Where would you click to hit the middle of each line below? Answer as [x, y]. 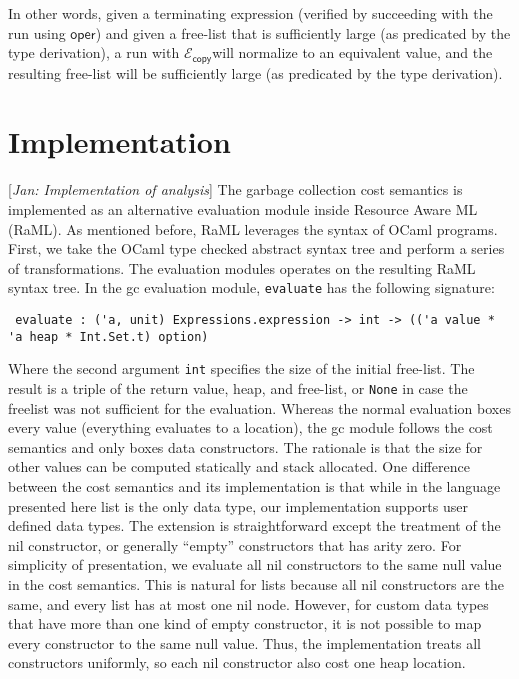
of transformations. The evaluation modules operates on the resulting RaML [242, 267]
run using [37, 32]
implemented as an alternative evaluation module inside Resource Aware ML [243, 208]
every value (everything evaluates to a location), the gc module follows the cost [250, 427]
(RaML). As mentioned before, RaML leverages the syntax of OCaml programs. [253, 228]
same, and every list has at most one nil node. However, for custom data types [248, 603]
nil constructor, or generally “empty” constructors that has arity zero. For [235, 544]
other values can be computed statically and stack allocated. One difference [239, 466]
